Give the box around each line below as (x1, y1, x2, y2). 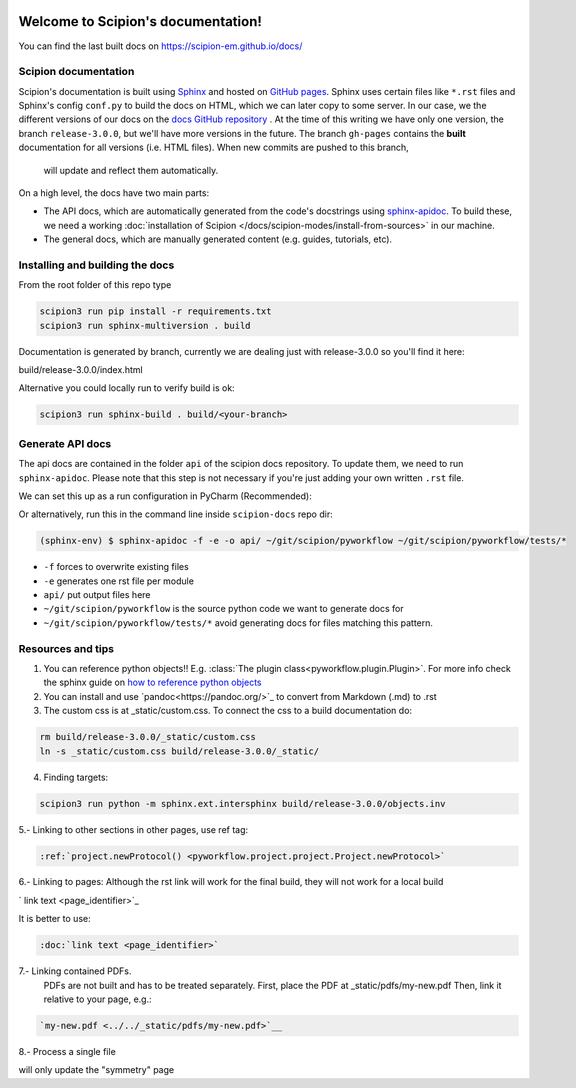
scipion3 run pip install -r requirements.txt (39, 306, 272, 317)
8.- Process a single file (18, 1045, 117, 1057)
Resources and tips (18, 641, 115, 655)
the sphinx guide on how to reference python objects (43, 676, 262, 689)
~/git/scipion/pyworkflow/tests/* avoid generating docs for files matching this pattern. (43, 616, 434, 629)
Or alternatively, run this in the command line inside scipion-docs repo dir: (18, 508, 334, 520)
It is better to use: (18, 913, 91, 925)
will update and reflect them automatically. (43, 164, 219, 176)
